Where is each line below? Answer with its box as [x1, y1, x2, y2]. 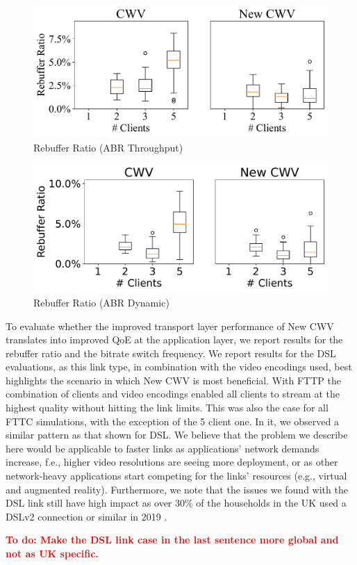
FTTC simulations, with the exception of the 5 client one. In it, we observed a [6, 413, 339, 428]
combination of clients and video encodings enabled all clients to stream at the [6, 386, 340, 401]
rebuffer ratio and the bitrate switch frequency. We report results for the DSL [6, 345, 336, 360]
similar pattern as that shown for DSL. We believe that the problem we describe [6, 427, 348, 442]
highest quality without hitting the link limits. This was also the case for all [6, 400, 329, 415]
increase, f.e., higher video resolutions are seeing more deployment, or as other [6, 455, 338, 469]
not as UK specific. [6, 546, 99, 560]
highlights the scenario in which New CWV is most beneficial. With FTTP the [6, 372, 341, 387]
